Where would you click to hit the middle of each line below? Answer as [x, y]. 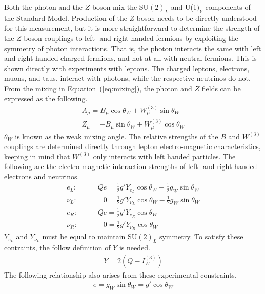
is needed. [135, 248]
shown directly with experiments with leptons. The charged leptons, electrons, [127, 68]
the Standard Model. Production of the [66, 18]
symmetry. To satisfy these [201, 236]
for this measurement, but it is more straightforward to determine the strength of [132, 28]
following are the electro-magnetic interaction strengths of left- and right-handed [131, 166]
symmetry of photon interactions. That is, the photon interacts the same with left [133, 48]
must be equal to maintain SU [90, 236]
